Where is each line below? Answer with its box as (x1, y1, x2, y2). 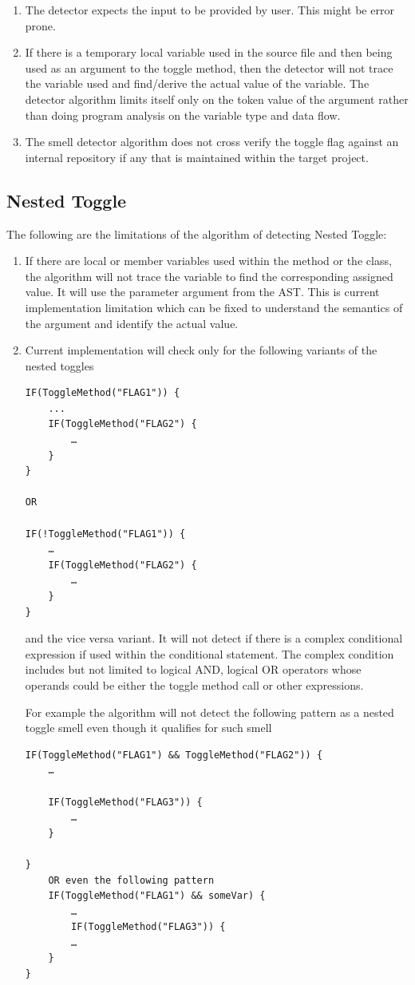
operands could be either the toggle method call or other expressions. (25, 676, 364, 693)
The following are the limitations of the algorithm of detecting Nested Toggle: (6, 225, 387, 242)
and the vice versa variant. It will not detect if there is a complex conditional (25, 630, 403, 647)
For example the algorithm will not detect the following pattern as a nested (25, 703, 394, 720)
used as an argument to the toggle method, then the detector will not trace (25, 59, 393, 76)
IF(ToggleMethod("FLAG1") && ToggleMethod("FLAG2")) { (25, 749, 323, 761)
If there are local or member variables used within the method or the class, (25, 252, 392, 269)
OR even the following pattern (48, 874, 215, 886)
